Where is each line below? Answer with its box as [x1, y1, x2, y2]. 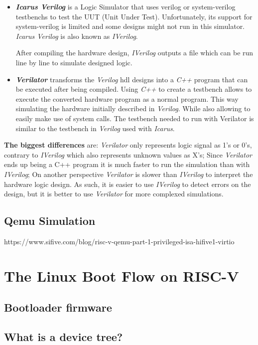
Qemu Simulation [4, 213, 96, 228]
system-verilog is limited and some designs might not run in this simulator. [15, 21, 245, 31]
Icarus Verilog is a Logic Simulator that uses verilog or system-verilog [15, 1, 236, 11]
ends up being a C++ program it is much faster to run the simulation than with [4, 159, 250, 170]
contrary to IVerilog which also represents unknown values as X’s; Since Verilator [4, 149, 252, 160]
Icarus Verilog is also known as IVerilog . [15, 30, 138, 41]
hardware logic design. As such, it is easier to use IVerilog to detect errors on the [4, 178, 251, 189]
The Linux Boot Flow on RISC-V [4, 265, 239, 286]
